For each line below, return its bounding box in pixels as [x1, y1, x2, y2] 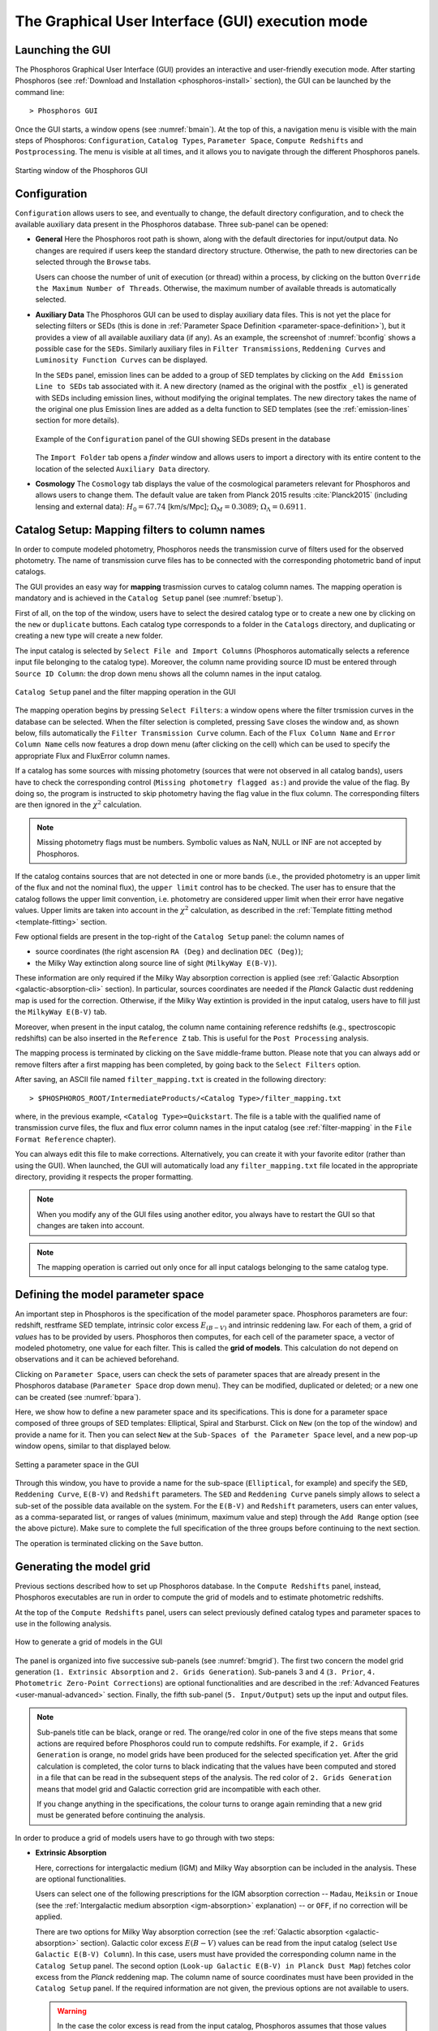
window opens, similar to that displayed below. [15, 1441, 171, 1451]
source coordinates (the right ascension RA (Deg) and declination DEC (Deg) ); [35, 946, 303, 956]
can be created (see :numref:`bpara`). [15, 1392, 141, 1401]
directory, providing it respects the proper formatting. [15, 1171, 194, 1181]
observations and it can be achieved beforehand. [15, 1354, 179, 1364]
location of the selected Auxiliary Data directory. [35, 464, 210, 474]
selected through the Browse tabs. [35, 257, 152, 267]
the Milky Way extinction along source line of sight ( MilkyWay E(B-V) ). [35, 958, 277, 968]
